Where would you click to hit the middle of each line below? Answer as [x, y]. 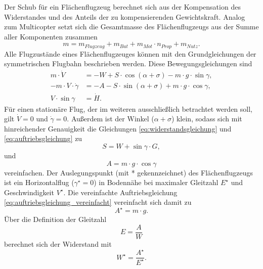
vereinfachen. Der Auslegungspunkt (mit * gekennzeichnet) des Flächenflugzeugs [128, 172]
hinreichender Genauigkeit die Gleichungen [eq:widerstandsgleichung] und [118, 128]
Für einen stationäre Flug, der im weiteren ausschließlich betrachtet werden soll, [128, 108]
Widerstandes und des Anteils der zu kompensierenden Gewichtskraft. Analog [125, 16]
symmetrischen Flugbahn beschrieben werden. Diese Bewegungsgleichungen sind [128, 63]
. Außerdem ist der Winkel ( [111, 119]
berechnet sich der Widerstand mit [58, 244]
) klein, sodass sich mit [207, 119]
